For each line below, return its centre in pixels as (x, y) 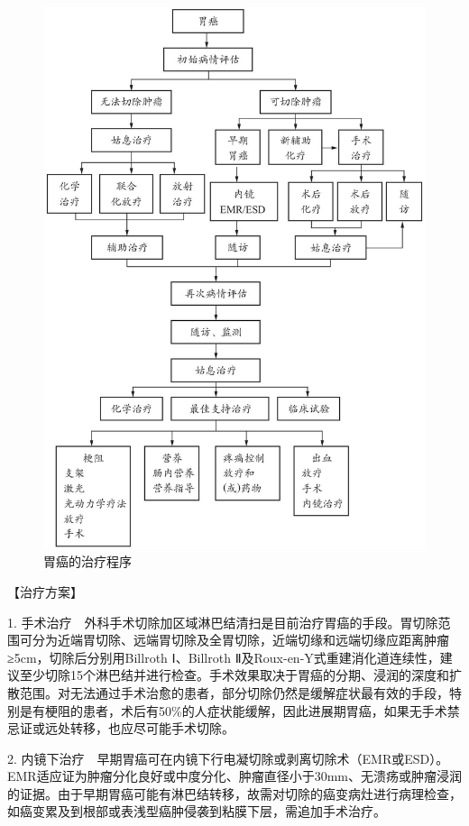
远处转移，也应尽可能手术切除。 (139, 728)
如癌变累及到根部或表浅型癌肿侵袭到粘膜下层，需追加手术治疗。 (197, 811)
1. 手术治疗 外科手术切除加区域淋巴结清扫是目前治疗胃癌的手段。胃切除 (223, 622)
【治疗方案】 (45, 591)
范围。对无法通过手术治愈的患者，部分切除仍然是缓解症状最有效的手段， (234, 692)
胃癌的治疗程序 (87, 561)
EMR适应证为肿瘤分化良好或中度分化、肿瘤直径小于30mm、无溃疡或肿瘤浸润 (234, 776)
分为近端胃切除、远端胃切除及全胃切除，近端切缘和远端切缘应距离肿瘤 (240, 640)
